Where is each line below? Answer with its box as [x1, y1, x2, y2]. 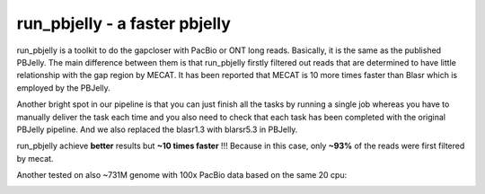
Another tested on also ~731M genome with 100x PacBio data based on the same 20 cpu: [16, 170, 348, 181]
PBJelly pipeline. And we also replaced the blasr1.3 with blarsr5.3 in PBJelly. [16, 124, 298, 135]
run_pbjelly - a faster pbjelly [16, 13, 231, 33]
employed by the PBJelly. [16, 82, 111, 93]
